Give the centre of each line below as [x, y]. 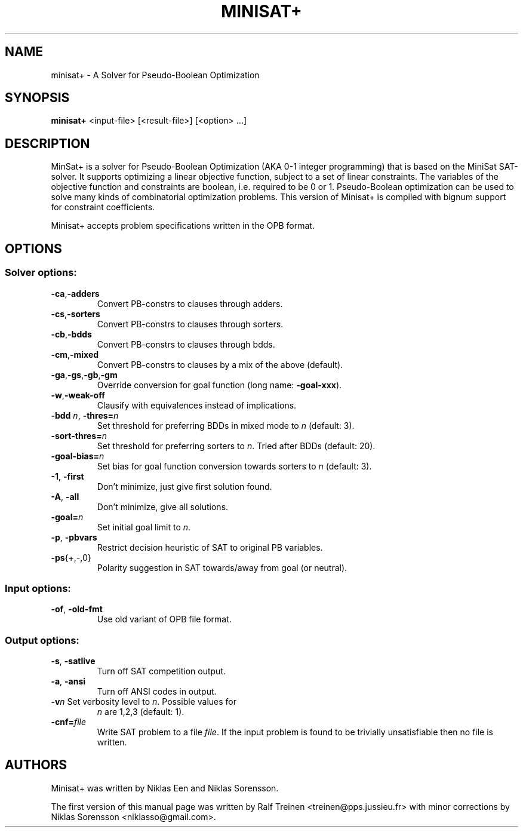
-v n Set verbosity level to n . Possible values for [144, 701]
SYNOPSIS [37, 98]
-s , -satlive [73, 661]
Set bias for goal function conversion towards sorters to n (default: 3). [234, 466]
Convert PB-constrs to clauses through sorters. [190, 324]
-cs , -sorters [76, 314]
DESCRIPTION [47, 143]
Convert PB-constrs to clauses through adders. [190, 303]
